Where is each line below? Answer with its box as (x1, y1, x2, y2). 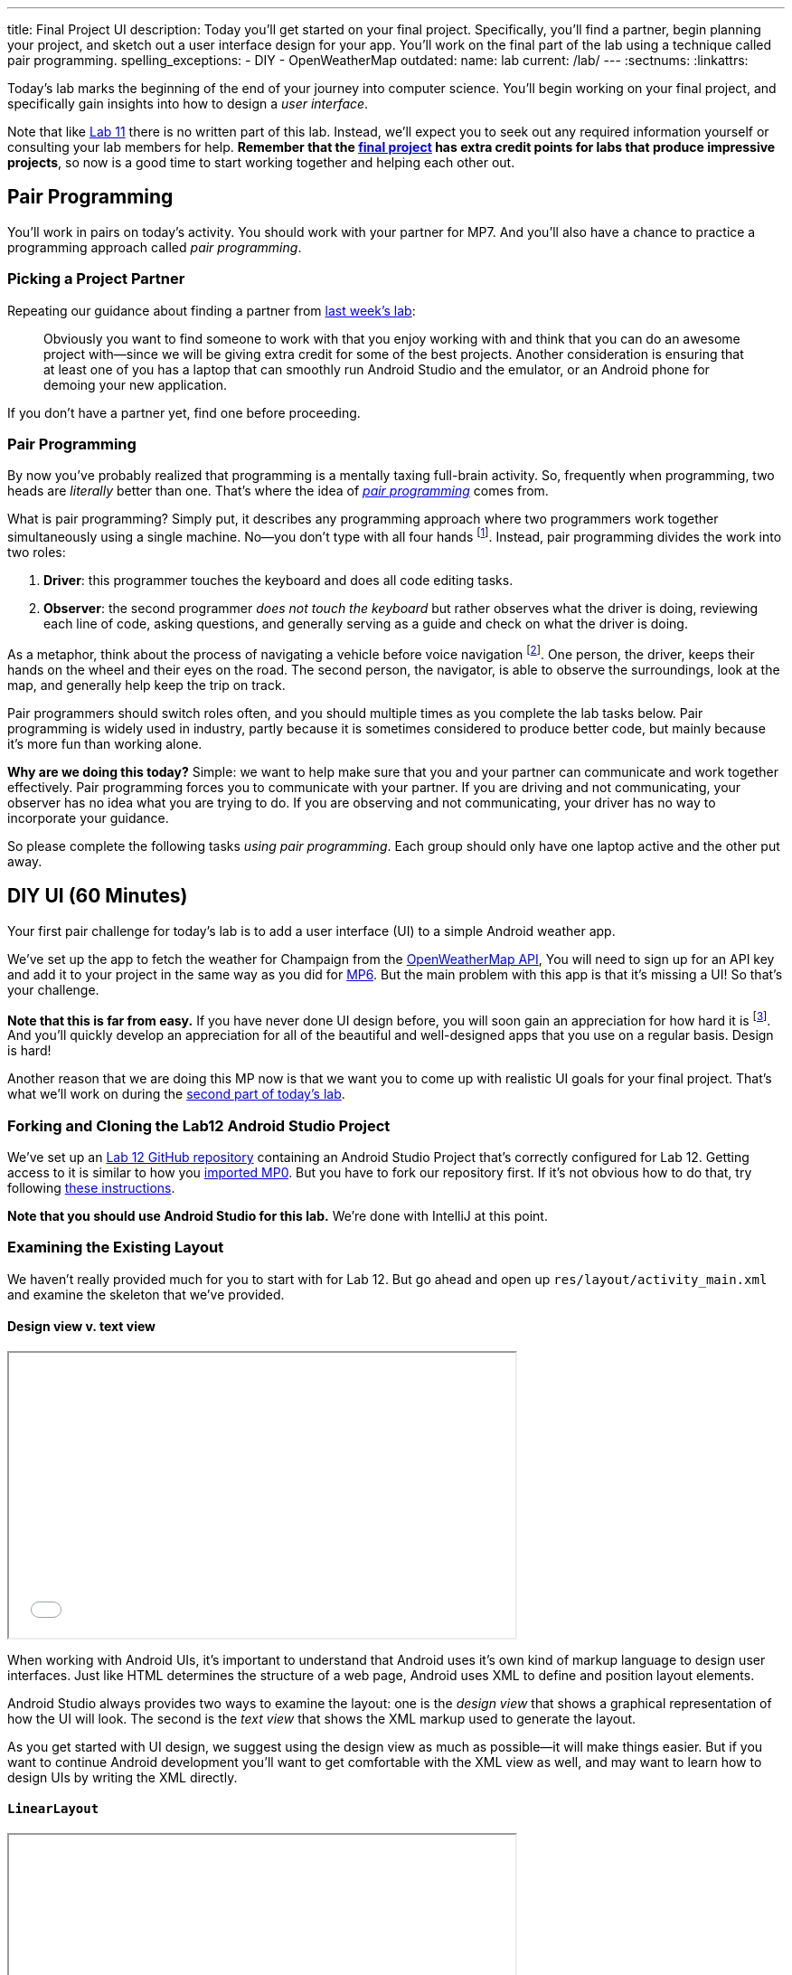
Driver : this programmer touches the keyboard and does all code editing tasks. (43, 572, 514, 588)
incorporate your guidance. (7, 809, 169, 826)
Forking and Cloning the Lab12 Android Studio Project (7, 1116, 391, 1135)
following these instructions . (7, 1179, 175, 1195)
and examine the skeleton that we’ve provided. (7, 1286, 285, 1302)
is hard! (7, 1043, 52, 1059)
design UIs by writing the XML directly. (7, 1769, 238, 1785)
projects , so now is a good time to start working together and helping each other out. (7, 155, 515, 170)
